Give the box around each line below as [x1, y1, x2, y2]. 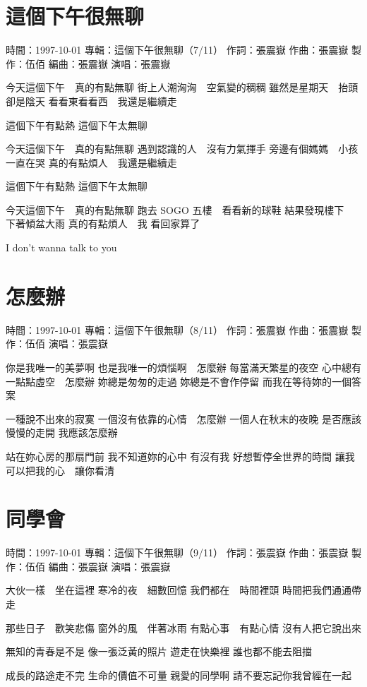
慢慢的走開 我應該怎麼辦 [6, 425, 118, 440]
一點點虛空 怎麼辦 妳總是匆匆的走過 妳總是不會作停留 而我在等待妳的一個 [6, 374, 351, 388]
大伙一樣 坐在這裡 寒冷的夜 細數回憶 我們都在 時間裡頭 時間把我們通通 [6, 583, 351, 597]
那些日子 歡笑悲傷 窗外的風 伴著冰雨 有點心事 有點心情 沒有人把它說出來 [6, 620, 361, 635]
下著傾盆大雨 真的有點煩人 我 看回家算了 [6, 216, 200, 231]
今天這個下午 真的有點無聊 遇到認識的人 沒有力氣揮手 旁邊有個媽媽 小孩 [6, 141, 359, 156]
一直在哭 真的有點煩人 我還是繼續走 [6, 155, 177, 169]
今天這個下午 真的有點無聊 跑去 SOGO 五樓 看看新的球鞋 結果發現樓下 [6, 202, 344, 217]
